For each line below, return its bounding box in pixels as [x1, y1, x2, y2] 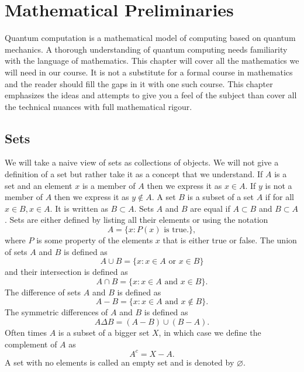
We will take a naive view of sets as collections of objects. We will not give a [5, 156, 279, 168]
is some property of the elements [36, 234, 153, 246]
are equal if [190, 202, 230, 214]
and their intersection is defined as [5, 266, 128, 278]
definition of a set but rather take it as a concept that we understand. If [5, 168, 263, 180]
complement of [5, 337, 57, 350]
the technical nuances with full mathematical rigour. [5, 100, 192, 112]
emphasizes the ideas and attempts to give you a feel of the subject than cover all [5, 89, 297, 101]
